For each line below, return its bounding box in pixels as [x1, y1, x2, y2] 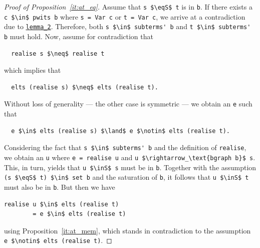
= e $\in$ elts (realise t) [33, 210, 126, 218]
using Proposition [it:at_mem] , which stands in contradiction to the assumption [4, 225, 251, 235]
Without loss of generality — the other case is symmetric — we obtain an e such [4, 98, 252, 109]
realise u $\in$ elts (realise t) [4, 200, 119, 208]
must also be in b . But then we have [4, 181, 115, 192]
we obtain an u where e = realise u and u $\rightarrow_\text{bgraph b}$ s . [4, 152, 255, 162]
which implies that [4, 65, 61, 75]
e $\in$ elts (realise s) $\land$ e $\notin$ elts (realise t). [11, 127, 230, 135]
